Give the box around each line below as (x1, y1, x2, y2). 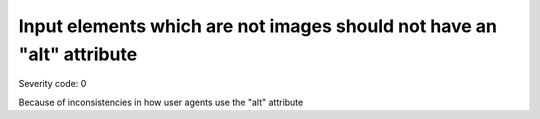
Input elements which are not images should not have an (18, 15, 498, 37)
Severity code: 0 (18, 78, 87, 90)
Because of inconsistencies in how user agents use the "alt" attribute (18, 96, 304, 108)
